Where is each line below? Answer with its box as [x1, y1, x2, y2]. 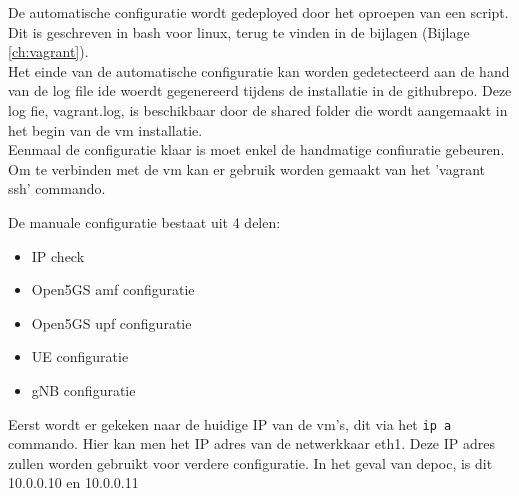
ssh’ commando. [8, 178, 106, 199]
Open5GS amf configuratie [31, 279, 195, 300]
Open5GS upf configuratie [31, 312, 192, 333]
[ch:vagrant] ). [8, 41, 89, 62]
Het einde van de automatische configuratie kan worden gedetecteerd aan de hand [8, 60, 510, 81]
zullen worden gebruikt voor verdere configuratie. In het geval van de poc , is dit [8, 452, 493, 473]
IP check [31, 245, 85, 266]
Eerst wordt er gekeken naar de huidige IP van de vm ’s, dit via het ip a [8, 413, 452, 434]
